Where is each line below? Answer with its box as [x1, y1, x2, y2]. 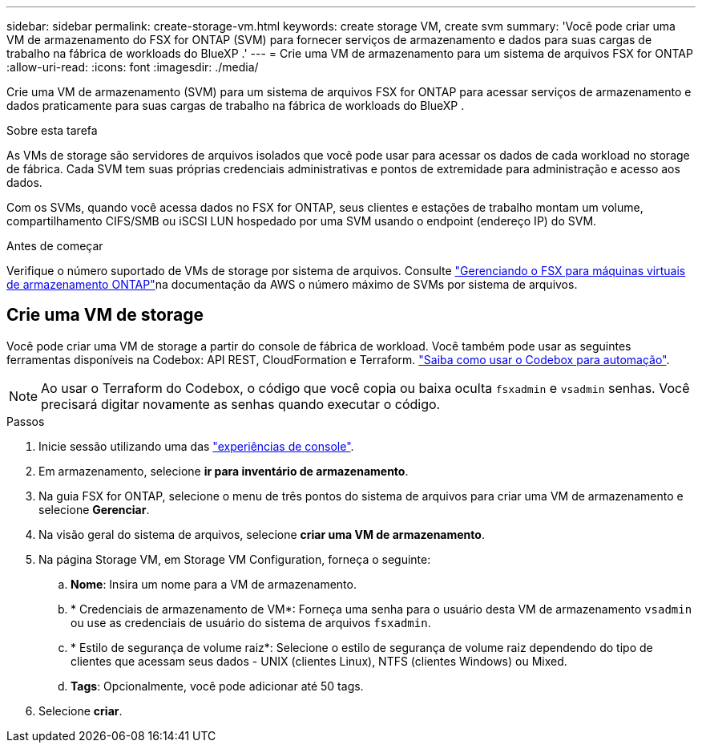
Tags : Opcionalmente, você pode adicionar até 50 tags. [71, 678, 364, 693]
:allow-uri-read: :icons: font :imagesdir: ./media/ [6, 60, 259, 74]
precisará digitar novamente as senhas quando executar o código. [41, 395, 441, 412]
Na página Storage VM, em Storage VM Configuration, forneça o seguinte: [38, 552, 431, 566]
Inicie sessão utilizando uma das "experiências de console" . [38, 439, 354, 453]
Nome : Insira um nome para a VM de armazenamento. [71, 577, 357, 591]
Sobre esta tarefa [6, 123, 98, 137]
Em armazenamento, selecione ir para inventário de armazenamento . [38, 464, 409, 478]
